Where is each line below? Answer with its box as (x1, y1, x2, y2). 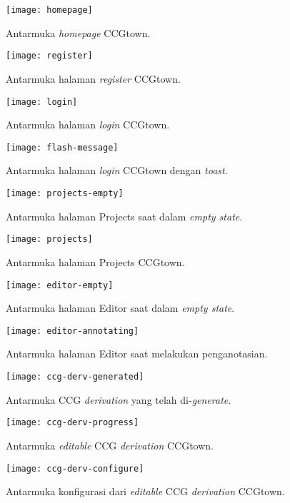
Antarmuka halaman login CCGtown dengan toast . (6, 163, 228, 178)
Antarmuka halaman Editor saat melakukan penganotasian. (6, 346, 268, 361)
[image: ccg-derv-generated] (6, 372, 144, 382)
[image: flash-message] (6, 142, 119, 153)
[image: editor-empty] (6, 280, 114, 290)
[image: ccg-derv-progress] (6, 417, 139, 428)
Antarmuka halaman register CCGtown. (6, 71, 181, 86)
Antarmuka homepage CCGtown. (6, 25, 151, 40)
